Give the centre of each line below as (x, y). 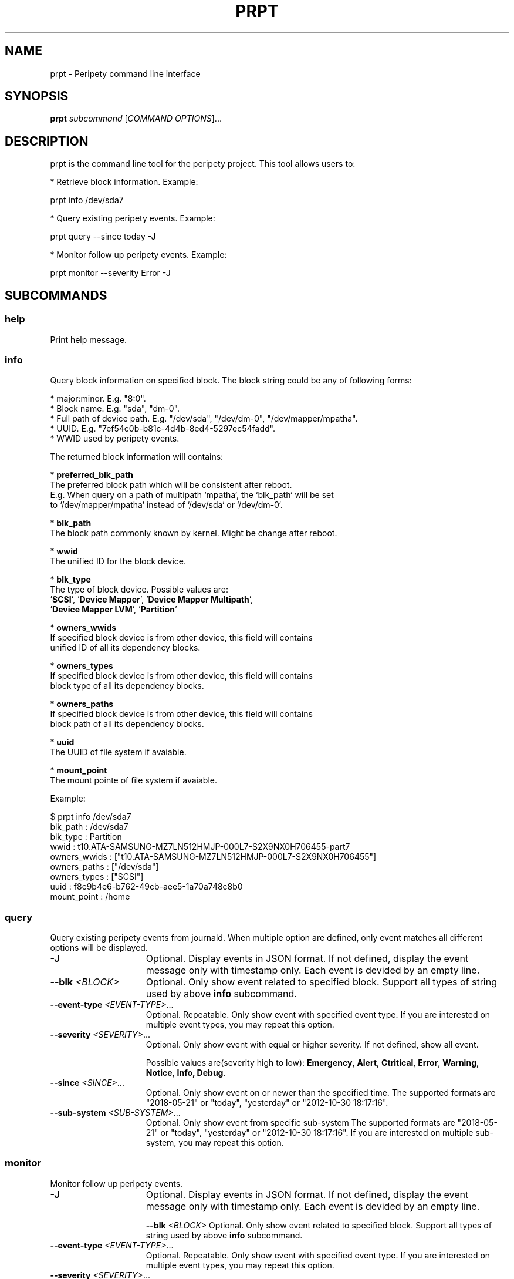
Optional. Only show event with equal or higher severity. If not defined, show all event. (312, 1044)
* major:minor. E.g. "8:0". (98, 399)
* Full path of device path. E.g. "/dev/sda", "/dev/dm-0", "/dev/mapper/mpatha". (204, 419)
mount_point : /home (90, 897)
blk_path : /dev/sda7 (89, 827)
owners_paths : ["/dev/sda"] (104, 867)
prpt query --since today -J (103, 237)
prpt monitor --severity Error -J (110, 273)
